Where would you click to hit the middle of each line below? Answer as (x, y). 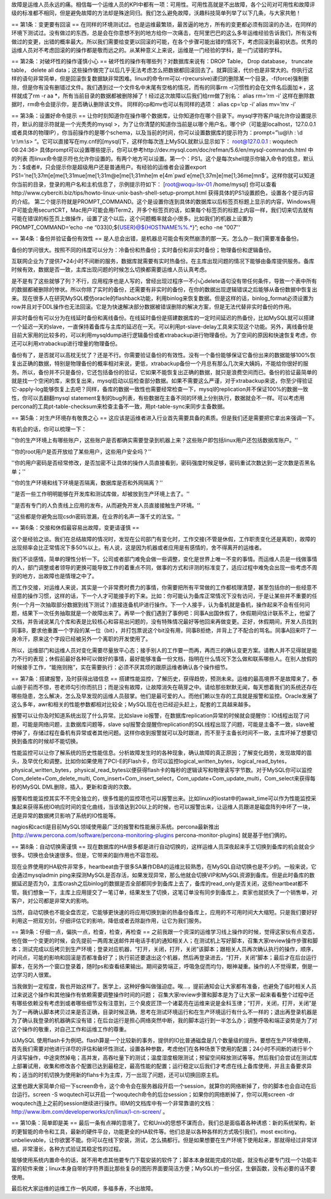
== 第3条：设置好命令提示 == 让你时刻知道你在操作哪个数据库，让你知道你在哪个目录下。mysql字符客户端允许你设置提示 (164, 115)
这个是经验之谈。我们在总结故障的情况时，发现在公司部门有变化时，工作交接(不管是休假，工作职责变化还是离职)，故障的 (164, 539)
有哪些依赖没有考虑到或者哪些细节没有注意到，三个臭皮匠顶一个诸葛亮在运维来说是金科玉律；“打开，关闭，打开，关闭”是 (164, 1003)
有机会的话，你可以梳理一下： (49, 429)
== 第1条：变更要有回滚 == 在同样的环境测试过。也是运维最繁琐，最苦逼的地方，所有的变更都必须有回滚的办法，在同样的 (164, 24)
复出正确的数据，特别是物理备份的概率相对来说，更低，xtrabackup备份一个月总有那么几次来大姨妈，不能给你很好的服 (160, 364)
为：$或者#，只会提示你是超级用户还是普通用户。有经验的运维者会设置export (109, 167)
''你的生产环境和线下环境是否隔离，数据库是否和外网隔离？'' (87, 482)
